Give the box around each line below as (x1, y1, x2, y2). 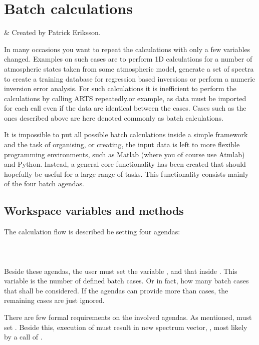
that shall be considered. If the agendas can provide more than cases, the (4, 285, 228, 295)
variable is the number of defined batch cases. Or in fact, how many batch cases (4, 275, 249, 286)
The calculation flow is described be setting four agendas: (4, 226, 180, 237)
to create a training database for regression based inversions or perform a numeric (4, 73, 255, 84)
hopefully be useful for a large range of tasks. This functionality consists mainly (4, 168, 249, 179)
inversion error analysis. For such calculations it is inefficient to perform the (4, 83, 236, 94)
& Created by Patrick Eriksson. (4, 27, 101, 38)
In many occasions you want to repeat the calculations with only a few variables (4, 44, 250, 54)
